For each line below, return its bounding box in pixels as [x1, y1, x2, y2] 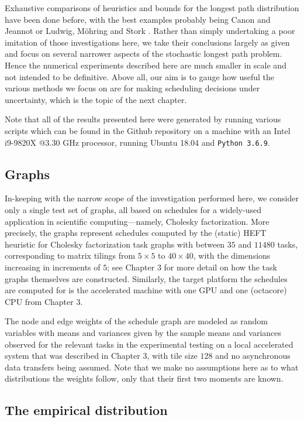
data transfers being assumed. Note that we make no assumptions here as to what [5, 361, 299, 373]
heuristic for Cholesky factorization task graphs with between [5, 238, 225, 250]
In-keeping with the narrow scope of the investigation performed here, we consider [5, 192, 299, 204]
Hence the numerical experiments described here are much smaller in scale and [5, 59, 286, 71]
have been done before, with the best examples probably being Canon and [5, 13, 271, 25]
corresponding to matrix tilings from [5, 249, 136, 262]
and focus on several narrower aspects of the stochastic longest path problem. [5, 47, 282, 60]
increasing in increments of [5, 260, 101, 273]
